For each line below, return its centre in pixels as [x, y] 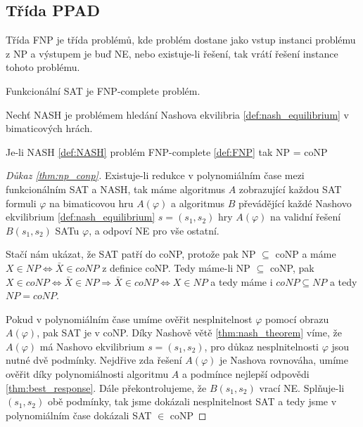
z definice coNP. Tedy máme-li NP [176, 267]
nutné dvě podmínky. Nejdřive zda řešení [94, 360]
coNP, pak [292, 267]
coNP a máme [306, 254]
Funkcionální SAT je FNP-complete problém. [103, 90]
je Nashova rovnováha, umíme [284, 360]
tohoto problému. [43, 67]
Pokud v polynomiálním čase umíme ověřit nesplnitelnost [129, 318]
